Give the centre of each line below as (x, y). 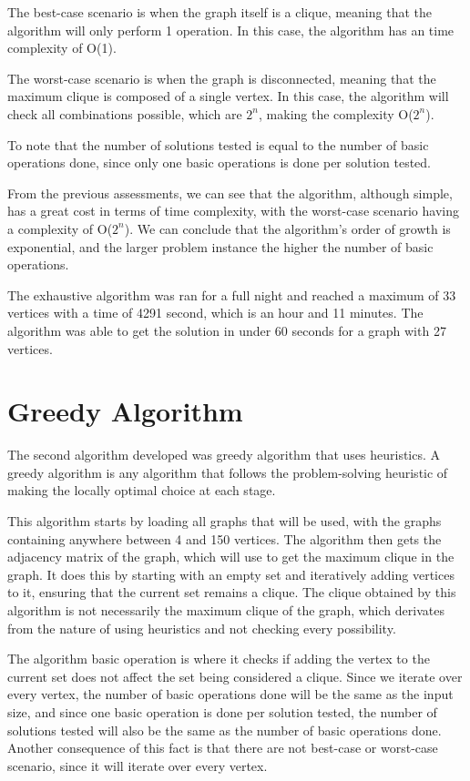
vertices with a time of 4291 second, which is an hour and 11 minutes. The (215, 313)
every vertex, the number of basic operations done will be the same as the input (230, 694)
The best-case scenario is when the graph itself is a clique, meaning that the (220, 12)
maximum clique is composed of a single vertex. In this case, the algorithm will (228, 96)
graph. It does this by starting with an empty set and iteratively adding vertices (231, 574)
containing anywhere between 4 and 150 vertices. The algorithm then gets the (225, 538)
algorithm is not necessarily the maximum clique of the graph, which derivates (226, 609)
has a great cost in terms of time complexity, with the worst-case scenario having (233, 211)
